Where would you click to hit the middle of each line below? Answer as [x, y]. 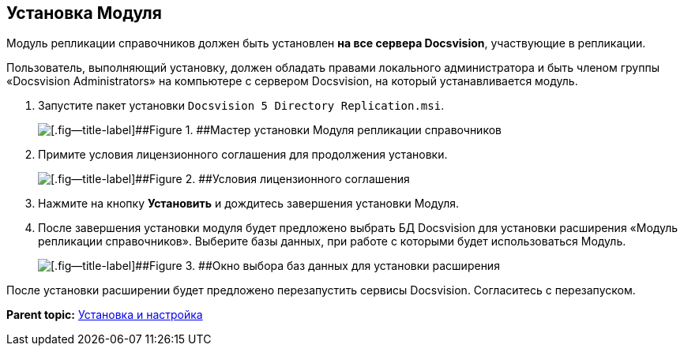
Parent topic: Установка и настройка [105, 315]
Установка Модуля [84, 13]
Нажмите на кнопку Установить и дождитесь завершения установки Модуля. [249, 204]
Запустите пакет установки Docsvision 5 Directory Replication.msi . [241, 106]
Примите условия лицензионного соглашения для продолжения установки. [243, 155]
